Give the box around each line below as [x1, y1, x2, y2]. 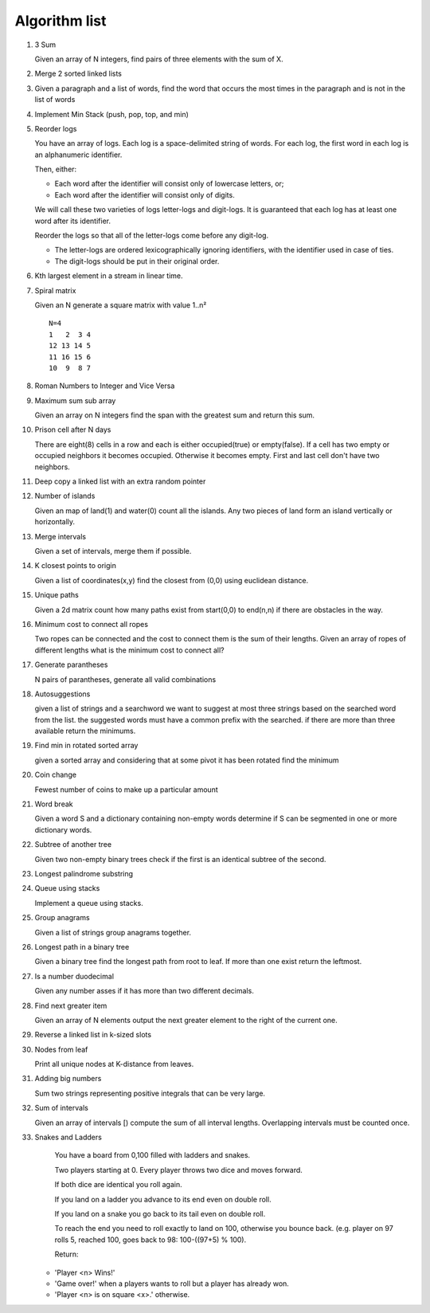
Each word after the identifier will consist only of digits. [54, 190, 235, 199]
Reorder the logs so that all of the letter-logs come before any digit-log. [34, 231, 269, 241]
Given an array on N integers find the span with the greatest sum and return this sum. [34, 410, 315, 420]
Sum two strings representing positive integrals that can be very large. [34, 1088, 266, 1098]
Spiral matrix [34, 285, 76, 295]
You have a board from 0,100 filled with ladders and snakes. [54, 1150, 251, 1160]
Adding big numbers [34, 1074, 102, 1084]
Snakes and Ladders [34, 1132, 103, 1143]
